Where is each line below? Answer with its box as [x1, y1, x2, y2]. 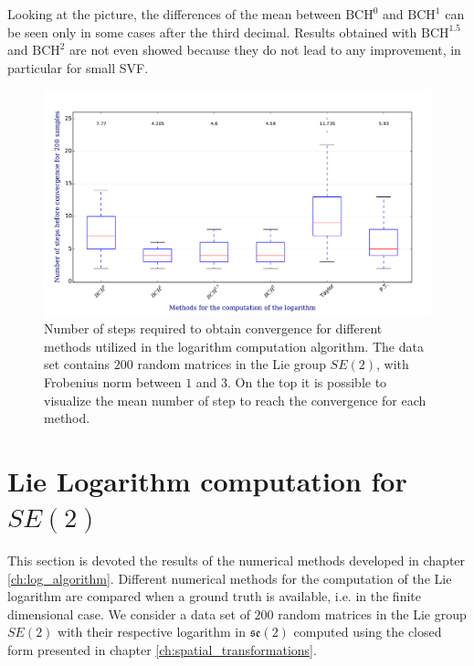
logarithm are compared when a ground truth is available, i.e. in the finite [7, 587, 421, 606]
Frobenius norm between [44, 372, 182, 391]
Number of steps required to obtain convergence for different [44, 319, 383, 338]
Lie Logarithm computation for [7, 461, 407, 499]
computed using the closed [293, 622, 442, 641]
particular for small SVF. [7, 58, 149, 77]
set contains [44, 354, 111, 374]
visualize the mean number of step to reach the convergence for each [44, 390, 427, 409]
